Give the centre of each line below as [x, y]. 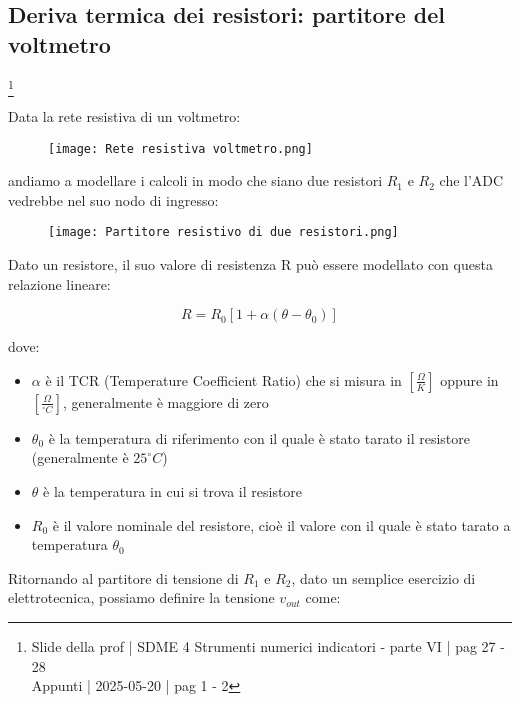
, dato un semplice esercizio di [383, 577]
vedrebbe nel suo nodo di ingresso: [113, 199]
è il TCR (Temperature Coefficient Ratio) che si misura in [223, 379]
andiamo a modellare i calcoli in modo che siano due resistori [195, 180]
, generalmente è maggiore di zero [165, 401]
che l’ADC [471, 180]
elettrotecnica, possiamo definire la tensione [141, 597]
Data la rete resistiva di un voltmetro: [124, 115]
